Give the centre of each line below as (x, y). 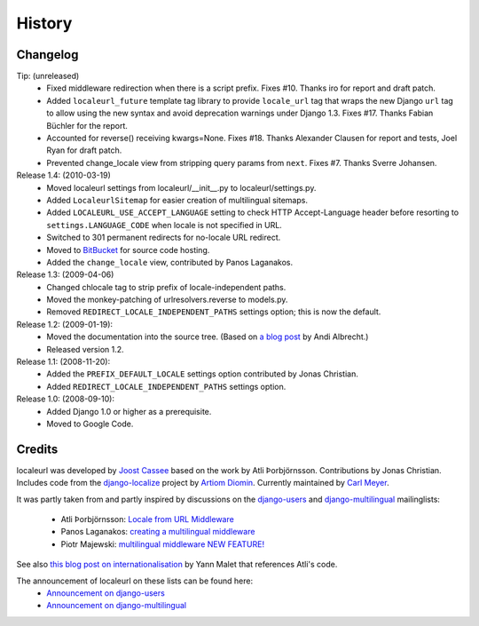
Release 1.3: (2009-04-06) (65, 274)
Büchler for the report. (87, 125)
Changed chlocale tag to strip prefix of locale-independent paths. (166, 287)
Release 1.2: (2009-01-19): (65, 324)
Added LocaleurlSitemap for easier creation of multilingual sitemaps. (177, 200)
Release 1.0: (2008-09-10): (66, 399)
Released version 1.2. (85, 349)
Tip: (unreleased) (48, 76)
